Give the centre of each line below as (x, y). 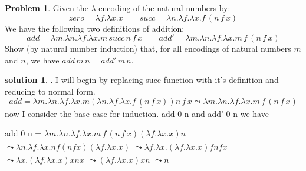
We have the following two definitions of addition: (95, 28)
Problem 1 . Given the (47, 8)
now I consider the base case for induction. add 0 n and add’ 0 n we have (137, 113)
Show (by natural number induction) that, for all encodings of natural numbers (148, 48)
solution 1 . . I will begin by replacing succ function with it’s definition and (142, 80)
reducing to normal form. (50, 91)
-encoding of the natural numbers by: (163, 8)
